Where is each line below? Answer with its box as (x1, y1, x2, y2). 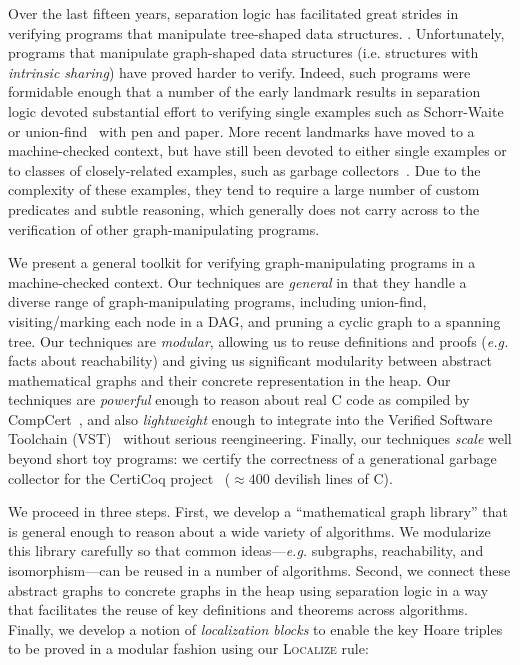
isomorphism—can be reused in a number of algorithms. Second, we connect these (8, 560, 511, 581)
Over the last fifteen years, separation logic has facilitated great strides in (8, 3, 459, 23)
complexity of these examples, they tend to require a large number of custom (8, 179, 480, 200)
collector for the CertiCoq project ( (8, 467, 231, 488)
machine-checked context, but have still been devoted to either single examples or (8, 140, 507, 161)
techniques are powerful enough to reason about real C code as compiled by (8, 389, 470, 410)
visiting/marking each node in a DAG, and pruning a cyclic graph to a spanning (8, 310, 501, 331)
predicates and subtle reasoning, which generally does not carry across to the (8, 198, 480, 219)
